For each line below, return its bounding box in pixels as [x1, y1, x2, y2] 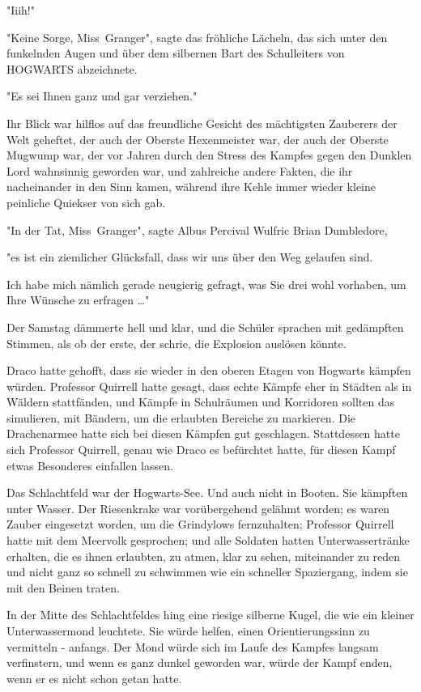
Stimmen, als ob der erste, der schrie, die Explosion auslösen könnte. [6, 334, 347, 351]
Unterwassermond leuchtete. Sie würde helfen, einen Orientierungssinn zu [6, 622, 370, 639]
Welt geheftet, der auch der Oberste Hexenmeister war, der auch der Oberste [6, 130, 389, 147]
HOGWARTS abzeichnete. [6, 60, 138, 77]
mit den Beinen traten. [6, 579, 120, 596]
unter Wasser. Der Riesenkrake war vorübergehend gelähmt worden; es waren [6, 499, 390, 516]
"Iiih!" [6, 2, 35, 18]
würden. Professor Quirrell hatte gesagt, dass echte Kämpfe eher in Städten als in [6, 377, 412, 394]
